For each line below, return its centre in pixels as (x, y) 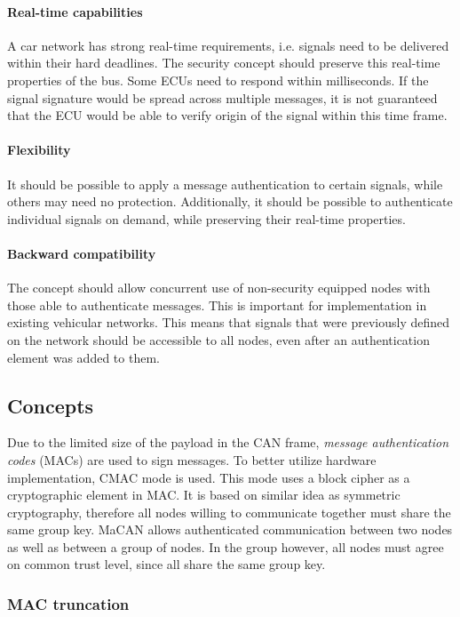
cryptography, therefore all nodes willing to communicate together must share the (229, 512)
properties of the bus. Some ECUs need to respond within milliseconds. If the (218, 80)
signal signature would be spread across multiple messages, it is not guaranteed (222, 97)
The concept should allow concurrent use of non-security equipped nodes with (219, 288)
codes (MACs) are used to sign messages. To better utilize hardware (192, 459)
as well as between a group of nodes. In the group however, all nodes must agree (226, 546)
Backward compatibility (82, 253)
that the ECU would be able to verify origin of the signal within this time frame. (227, 115)
